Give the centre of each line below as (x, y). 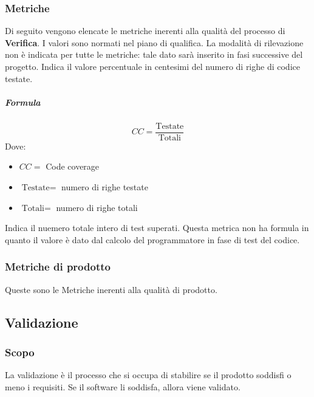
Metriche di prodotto (58, 267)
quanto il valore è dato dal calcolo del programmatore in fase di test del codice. (152, 239)
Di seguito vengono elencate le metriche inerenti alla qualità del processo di (145, 31)
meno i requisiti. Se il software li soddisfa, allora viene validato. (123, 386)
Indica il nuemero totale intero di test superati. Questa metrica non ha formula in (157, 228)
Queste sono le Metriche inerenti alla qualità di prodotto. (111, 289)
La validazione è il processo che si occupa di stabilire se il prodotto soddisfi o (148, 375)
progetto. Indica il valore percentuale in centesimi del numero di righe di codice (152, 66)
